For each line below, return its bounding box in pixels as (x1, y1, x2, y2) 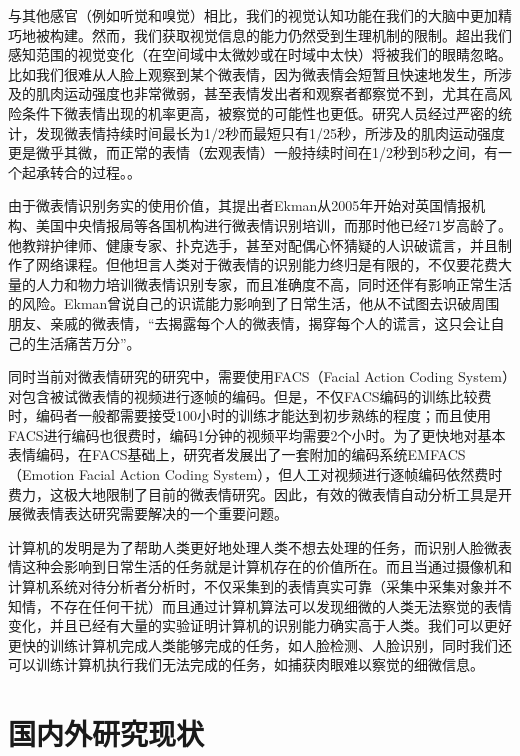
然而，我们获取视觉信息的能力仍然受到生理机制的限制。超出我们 (91, 24, 512, 45)
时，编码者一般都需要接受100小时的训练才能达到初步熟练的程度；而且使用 (8, 405, 491, 426)
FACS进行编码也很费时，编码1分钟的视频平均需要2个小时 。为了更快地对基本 (8, 424, 506, 445)
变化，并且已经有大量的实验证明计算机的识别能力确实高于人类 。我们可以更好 (8, 615, 512, 636)
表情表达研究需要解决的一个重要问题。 (35, 503, 288, 524)
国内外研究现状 (8, 713, 205, 754)
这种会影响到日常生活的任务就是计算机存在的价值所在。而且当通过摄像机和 (21, 556, 512, 577)
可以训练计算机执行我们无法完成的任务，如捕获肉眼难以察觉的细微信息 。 (8, 654, 484, 675)
